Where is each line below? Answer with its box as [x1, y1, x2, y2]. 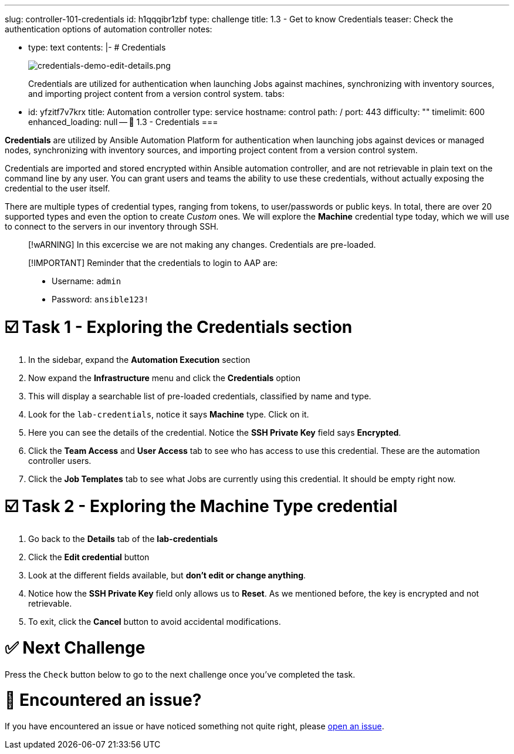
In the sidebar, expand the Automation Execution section [28, 354, 251, 365]
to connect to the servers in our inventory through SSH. [5, 221, 219, 231]
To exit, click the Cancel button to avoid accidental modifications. [28, 617, 281, 627]
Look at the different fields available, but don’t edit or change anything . [28, 570, 306, 580]
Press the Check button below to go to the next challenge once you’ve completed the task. [5, 669, 356, 679]
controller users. [28, 455, 92, 466]
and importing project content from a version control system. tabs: [28, 89, 285, 99]
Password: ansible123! [52, 294, 149, 304]
